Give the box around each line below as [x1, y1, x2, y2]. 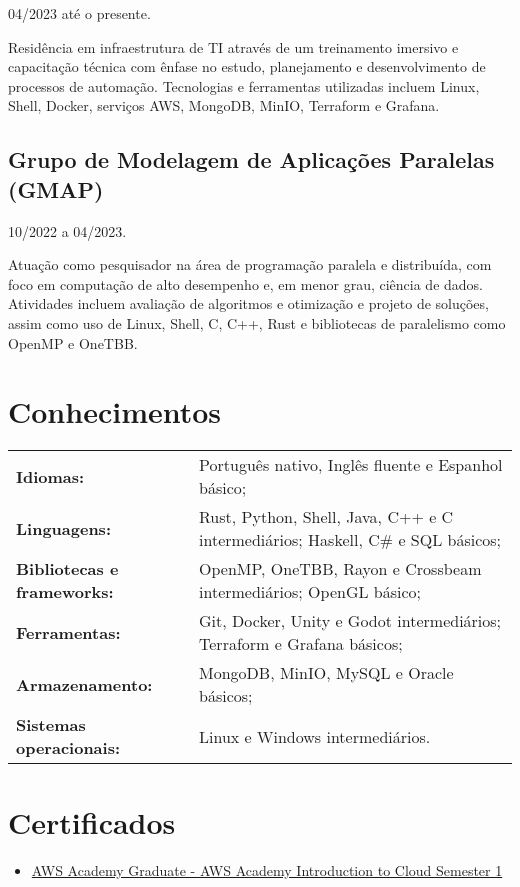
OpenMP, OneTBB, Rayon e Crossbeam [199, 557, 482, 581]
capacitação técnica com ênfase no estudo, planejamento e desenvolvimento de [8, 56, 486, 77]
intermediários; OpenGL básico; [199, 580, 421, 604]
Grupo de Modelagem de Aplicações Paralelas [8, 144, 495, 175]
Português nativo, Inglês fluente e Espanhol [199, 453, 503, 477]
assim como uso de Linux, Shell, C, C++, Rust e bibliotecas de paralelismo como [8, 312, 506, 333]
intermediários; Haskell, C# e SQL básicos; [199, 528, 502, 552]
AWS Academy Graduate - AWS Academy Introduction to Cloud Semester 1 [31, 860, 503, 881]
